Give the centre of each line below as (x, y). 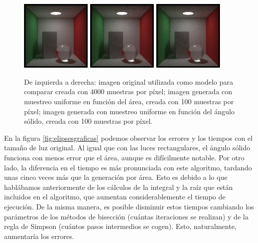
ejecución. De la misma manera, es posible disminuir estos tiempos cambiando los (129, 206)
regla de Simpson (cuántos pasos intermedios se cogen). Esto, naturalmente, (120, 226)
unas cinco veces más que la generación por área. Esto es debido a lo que (116, 177)
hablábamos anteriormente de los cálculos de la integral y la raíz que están (118, 187)
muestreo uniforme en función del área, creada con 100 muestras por (129, 101)
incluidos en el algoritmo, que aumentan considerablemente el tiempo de (115, 197)
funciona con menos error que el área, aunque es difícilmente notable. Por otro (124, 157)
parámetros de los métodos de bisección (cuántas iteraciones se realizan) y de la (126, 216)
